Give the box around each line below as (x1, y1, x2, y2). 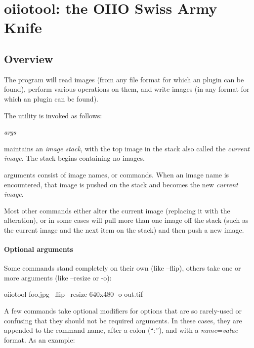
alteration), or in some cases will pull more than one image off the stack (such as (4, 215, 249, 225)
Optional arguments (4, 244, 73, 254)
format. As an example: (4, 334, 75, 345)
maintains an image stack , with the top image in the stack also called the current (4, 143, 250, 153)
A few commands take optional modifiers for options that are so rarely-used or (4, 306, 242, 316)
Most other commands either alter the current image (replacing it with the (4, 205, 230, 215)
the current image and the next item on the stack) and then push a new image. (4, 224, 244, 235)
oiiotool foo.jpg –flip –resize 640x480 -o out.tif (4, 289, 143, 299)
